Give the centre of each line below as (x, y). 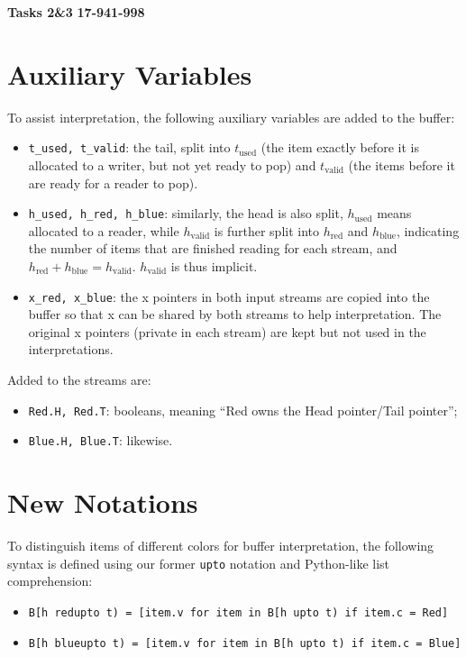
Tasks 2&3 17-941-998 (76, 12)
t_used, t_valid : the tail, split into (129, 147)
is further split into (267, 230)
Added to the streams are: (79, 380)
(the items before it (402, 164)
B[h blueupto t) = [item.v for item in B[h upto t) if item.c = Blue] (245, 643)
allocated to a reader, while (104, 230)
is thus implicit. (214, 266)
